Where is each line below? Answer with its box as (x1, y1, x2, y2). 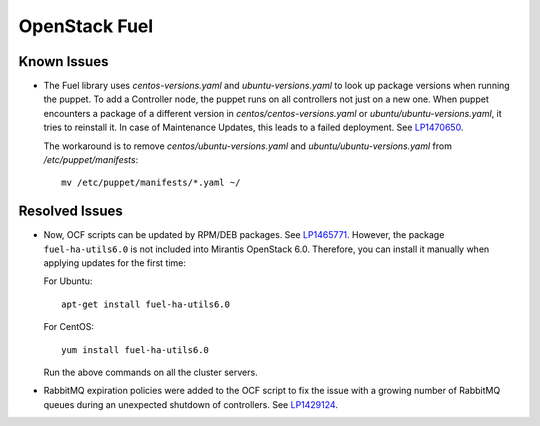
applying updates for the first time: (43, 257, 187, 269)
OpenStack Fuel (18, 15, 154, 37)
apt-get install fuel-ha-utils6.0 (61, 298, 230, 310)
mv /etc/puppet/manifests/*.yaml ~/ (61, 177, 241, 189)
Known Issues (18, 53, 109, 70)
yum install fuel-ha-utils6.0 (61, 344, 210, 355)
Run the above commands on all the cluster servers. (43, 366, 259, 379)
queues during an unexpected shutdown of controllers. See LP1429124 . (43, 398, 339, 410)
